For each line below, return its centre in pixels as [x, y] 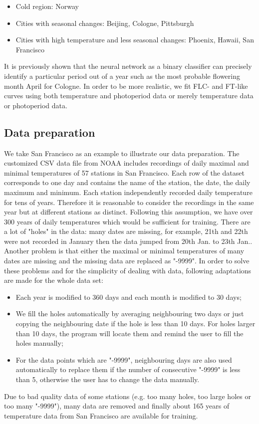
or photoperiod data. [36, 105]
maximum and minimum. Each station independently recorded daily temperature [128, 192]
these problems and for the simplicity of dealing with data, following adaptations [128, 270]
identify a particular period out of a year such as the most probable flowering [122, 76]
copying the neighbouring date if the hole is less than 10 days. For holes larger [135, 323]
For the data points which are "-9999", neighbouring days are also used [124, 359]
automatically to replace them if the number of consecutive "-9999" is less [128, 369]
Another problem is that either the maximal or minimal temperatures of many [124, 251]
